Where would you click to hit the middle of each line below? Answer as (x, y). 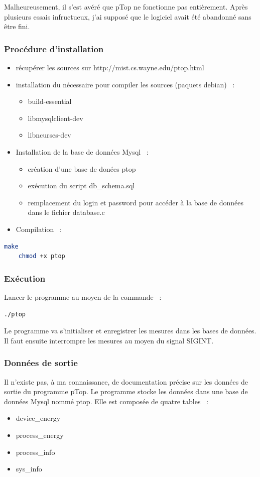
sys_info (29, 469)
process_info (35, 452)
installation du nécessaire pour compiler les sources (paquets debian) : (125, 84)
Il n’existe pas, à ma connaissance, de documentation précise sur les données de (126, 381)
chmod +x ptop (42, 256)
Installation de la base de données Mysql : (82, 151)
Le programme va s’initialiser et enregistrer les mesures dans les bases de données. (130, 331)
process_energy (40, 435)
